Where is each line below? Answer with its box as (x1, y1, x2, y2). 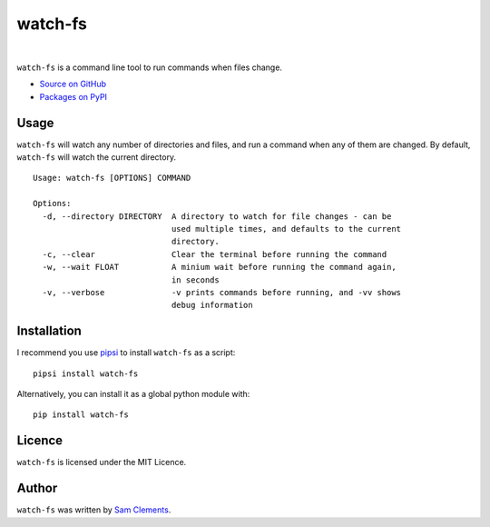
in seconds (171, 274, 220, 285)
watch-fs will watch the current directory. (16, 152, 177, 163)
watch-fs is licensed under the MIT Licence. (16, 457, 187, 468)
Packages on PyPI (39, 91, 108, 102)
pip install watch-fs (33, 410, 129, 420)
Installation (16, 323, 82, 339)
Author (16, 481, 58, 496)
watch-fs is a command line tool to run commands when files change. (16, 62, 283, 73)
